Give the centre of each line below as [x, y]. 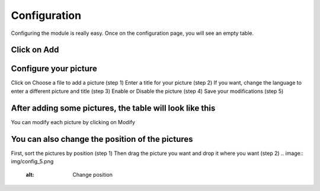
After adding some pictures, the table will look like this [113, 108]
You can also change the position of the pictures [102, 139]
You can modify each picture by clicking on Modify [73, 122]
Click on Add [35, 50]
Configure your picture [54, 69]
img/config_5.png [32, 161]
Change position [92, 175]
